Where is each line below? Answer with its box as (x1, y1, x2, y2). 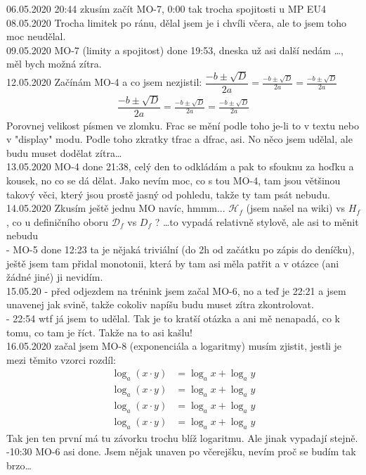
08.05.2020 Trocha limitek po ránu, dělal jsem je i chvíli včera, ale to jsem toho (6, 15, 347, 30)
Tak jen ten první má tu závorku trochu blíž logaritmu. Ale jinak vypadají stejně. (6, 430, 358, 445)
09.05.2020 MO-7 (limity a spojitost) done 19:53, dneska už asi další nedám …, (6, 42, 344, 57)
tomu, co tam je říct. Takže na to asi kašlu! (6, 324, 192, 339)
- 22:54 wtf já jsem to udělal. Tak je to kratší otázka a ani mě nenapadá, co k (6, 311, 340, 325)
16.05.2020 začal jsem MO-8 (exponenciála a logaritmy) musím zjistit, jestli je (6, 338, 342, 353)
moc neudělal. (6, 29, 66, 44)
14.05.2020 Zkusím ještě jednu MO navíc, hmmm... (6, 201, 226, 215)
